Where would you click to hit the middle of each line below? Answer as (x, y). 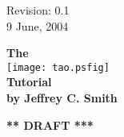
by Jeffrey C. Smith (62, 98)
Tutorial (29, 82)
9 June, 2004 (38, 25)
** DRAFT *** (50, 125)
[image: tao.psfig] (58, 67)
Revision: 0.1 (38, 10)
